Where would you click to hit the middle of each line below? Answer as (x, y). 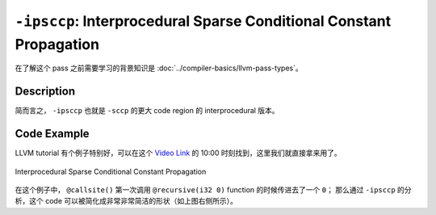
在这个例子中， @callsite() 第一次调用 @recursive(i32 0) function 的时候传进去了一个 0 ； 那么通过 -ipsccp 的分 (213, 189)
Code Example (52, 134)
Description (45, 92)
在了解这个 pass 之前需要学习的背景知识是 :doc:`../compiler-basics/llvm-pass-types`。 (159, 68)
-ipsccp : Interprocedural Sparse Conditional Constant (203, 21)
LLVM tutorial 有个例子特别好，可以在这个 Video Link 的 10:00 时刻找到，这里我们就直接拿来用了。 (178, 153)
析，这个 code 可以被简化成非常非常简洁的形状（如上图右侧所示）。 (126, 201)
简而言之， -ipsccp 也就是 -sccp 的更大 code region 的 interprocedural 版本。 (147, 111)
